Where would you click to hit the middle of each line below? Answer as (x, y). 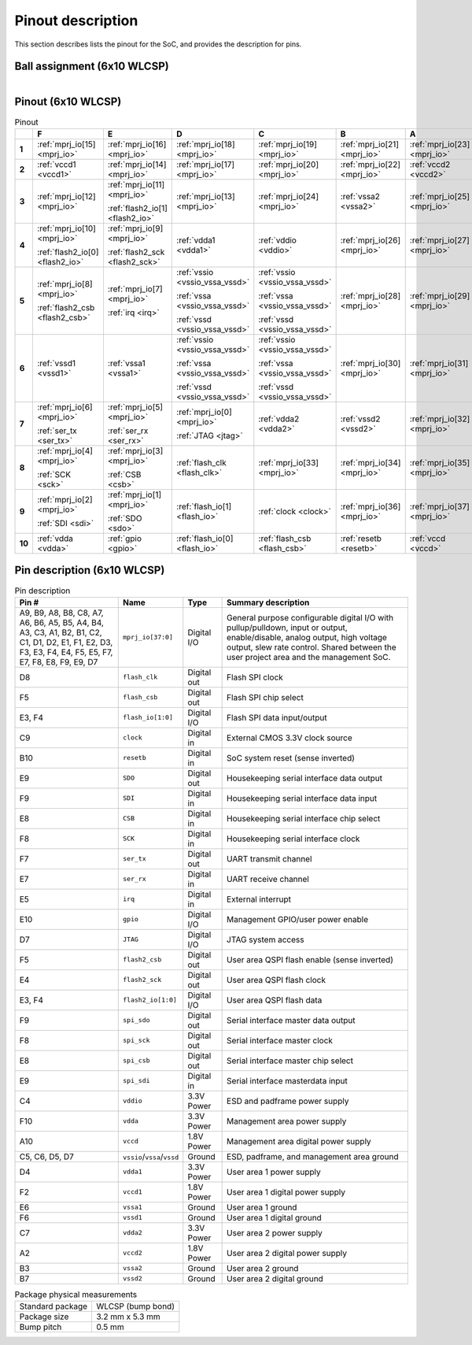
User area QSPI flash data (275, 1000)
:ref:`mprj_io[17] (206, 164)
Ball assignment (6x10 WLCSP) (92, 67)
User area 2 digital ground (275, 1278)
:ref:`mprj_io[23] (440, 144)
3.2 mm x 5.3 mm (128, 1317)
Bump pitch (41, 1327)
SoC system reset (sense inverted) (291, 758)
